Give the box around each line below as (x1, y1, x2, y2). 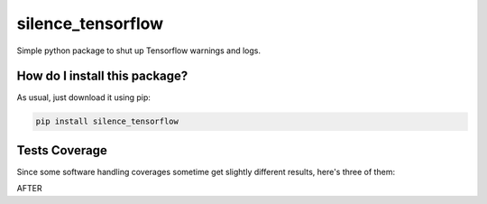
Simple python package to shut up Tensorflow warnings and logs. (16, 45, 262, 56)
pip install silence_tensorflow (35, 116, 179, 126)
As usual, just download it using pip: (16, 92, 151, 103)
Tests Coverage (16, 143, 107, 158)
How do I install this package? (16, 69, 188, 84)
